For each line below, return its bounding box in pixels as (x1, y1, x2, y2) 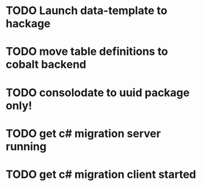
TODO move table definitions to (5, 45, 168, 59)
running (5, 139, 47, 153)
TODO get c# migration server (5, 127, 161, 141)
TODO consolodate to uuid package (5, 86, 190, 100)
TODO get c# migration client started (5, 167, 197, 181)
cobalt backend (5, 57, 87, 71)
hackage (5, 16, 51, 31)
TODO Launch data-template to (5, 4, 168, 18)
